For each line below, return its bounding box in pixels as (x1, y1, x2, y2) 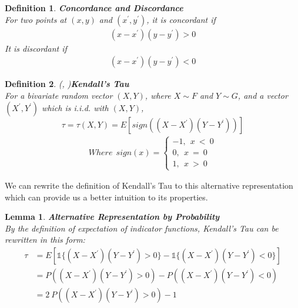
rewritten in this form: (5, 233, 85, 246)
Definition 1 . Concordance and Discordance (5, 2, 183, 14)
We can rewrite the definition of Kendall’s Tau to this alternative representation (5, 179, 293, 192)
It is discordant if (5, 42, 67, 54)
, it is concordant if (146, 13, 216, 25)
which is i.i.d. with (42, 102, 109, 114)
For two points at (5, 13, 67, 25)
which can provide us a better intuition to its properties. (5, 190, 208, 203)
